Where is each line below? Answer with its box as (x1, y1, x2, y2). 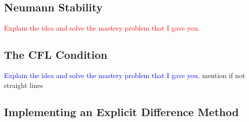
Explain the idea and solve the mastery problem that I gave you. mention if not (4, 70, 246, 80)
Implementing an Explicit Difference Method (4, 104, 239, 119)
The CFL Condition (4, 47, 108, 62)
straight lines (4, 80, 43, 90)
